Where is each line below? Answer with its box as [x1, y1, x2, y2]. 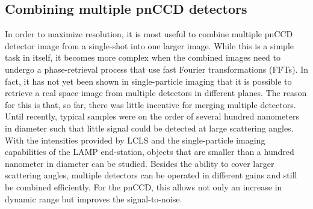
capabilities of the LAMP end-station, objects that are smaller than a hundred [5, 145, 294, 158]
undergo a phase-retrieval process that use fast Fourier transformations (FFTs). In [5, 62, 308, 75]
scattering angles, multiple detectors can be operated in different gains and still [5, 169, 297, 181]
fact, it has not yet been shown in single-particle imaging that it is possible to [5, 74, 292, 87]
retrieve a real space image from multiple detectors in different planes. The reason [5, 86, 307, 99]
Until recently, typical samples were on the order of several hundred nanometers [5, 110, 300, 123]
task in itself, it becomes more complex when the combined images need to [5, 51, 280, 64]
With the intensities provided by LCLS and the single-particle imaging [5, 133, 265, 146]
